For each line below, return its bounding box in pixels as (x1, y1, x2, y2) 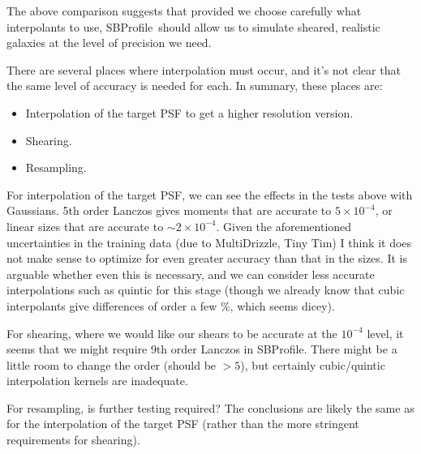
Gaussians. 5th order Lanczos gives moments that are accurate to (6, 202, 332, 219)
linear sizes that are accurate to (6, 217, 164, 234)
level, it (367, 324, 404, 341)
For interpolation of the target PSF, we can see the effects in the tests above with (6, 186, 413, 203)
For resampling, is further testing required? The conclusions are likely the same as (6, 399, 415, 416)
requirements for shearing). (6, 431, 140, 448)
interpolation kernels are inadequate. (6, 372, 188, 389)
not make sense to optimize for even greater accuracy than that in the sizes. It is (6, 250, 407, 267)
